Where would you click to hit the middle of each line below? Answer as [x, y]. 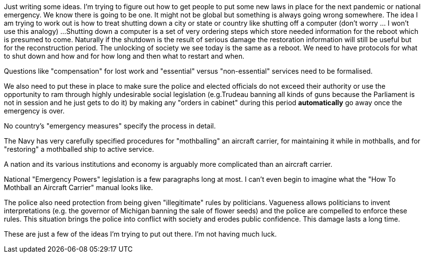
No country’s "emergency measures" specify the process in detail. [110, 126]
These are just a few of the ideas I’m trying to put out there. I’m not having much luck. [140, 234]
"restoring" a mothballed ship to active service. [79, 149]
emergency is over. [34, 111]
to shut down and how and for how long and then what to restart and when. [124, 56]
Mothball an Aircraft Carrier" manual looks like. [79, 187]
